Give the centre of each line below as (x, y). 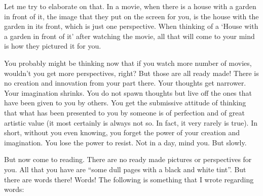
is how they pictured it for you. (53, 46)
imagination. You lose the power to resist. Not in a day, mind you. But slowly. (125, 142)
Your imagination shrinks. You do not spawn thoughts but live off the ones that (128, 92)
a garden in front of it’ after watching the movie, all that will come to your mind (129, 36)
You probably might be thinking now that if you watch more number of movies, (128, 63)
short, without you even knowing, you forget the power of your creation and (122, 132)
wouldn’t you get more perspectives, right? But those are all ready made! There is (131, 73)
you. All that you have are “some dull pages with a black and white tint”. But (125, 169)
